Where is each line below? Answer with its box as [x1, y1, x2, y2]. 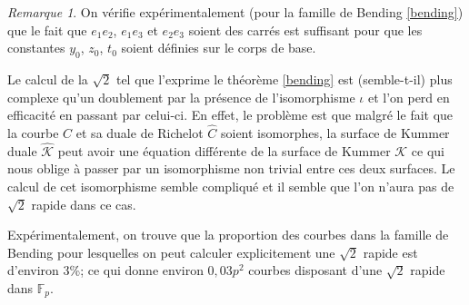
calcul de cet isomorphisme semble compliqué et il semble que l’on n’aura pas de [7, 176, 454, 195]
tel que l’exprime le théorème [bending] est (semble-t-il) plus [115, 69, 453, 88]
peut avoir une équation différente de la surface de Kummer [57, 141, 391, 160]
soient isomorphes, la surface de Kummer [220, 123, 450, 142]
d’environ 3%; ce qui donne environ [7, 261, 204, 280]
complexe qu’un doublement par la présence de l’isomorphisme [7, 87, 355, 106]
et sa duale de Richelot [75, 123, 204, 142]
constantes [7, 38, 65, 57]
